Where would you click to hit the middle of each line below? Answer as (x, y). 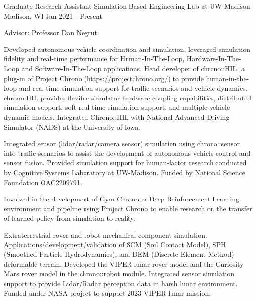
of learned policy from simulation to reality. (70, 218)
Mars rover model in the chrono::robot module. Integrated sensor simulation (119, 274)
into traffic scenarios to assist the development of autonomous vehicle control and (127, 153)
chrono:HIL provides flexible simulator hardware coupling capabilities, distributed (128, 97)
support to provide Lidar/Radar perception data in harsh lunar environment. (121, 283)
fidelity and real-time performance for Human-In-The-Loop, (94, 59)
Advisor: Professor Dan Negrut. (52, 32)
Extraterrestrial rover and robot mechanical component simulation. (106, 234)
